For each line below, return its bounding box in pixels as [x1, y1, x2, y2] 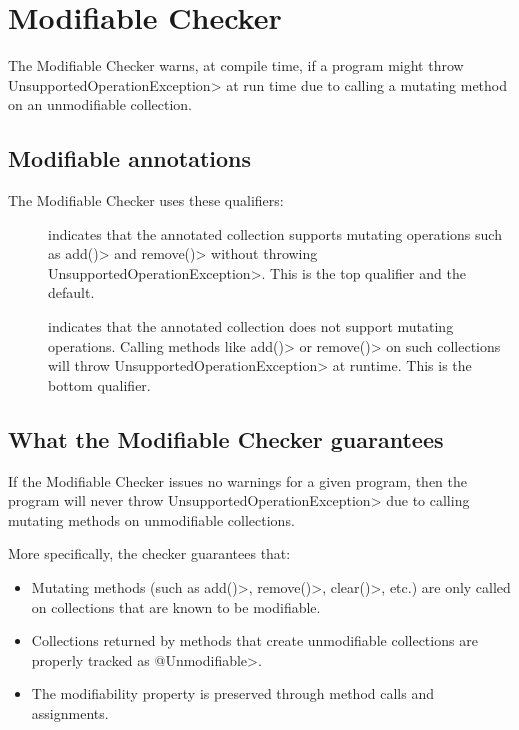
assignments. [31, 703, 109, 723]
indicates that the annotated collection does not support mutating [48, 316, 454, 337]
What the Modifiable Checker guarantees [8, 423, 444, 454]
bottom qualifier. [48, 374, 151, 395]
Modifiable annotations [8, 143, 252, 174]
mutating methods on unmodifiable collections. [8, 509, 295, 530]
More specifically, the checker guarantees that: [8, 543, 291, 564]
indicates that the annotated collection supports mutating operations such [48, 223, 502, 244]
